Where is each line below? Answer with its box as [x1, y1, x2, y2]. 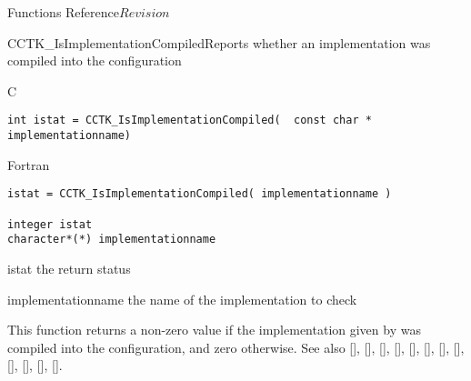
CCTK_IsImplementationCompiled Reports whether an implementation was [7, 33, 431, 52]
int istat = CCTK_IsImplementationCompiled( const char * [7, 114, 372, 127]
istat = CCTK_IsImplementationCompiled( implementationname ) [7, 187, 392, 201]
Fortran [7, 155, 50, 174]
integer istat [7, 217, 93, 231]
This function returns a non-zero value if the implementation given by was [7, 320, 421, 339]
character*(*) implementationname [7, 233, 216, 246]
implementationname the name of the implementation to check [7, 289, 357, 308]
